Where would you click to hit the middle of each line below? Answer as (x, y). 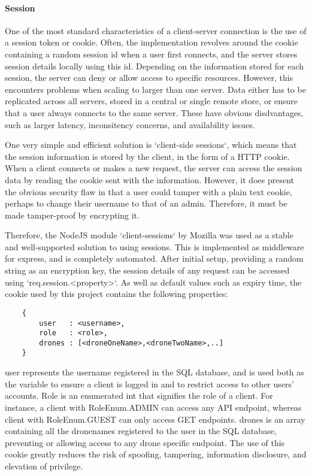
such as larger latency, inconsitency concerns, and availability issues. (130, 124)
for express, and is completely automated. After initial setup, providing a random (154, 258)
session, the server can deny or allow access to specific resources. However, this (149, 78)
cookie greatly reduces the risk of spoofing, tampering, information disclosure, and (156, 454)
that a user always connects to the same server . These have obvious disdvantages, (154, 112)
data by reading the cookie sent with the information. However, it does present (149, 179)
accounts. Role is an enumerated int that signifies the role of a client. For (139, 395)
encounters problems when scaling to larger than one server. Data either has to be (155, 89)
